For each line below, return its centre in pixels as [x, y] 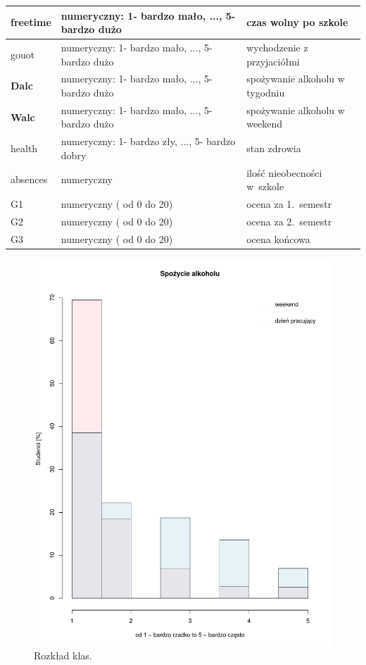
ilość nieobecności [284, 172]
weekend [265, 124]
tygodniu [266, 92]
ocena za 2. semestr [289, 221]
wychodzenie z [277, 47]
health [24, 148]
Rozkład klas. [63, 655]
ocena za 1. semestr [289, 204]
